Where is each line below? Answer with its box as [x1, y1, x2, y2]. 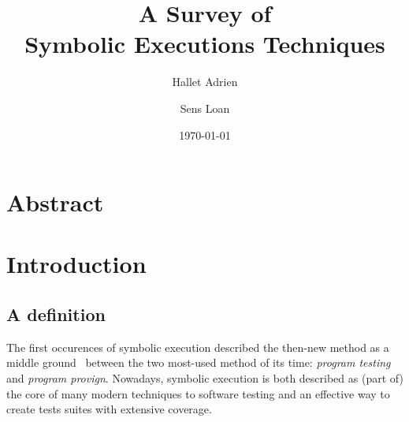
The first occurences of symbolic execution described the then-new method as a [6, 338, 389, 355]
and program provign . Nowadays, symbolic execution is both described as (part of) [6, 370, 403, 387]
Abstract [6, 186, 104, 218]
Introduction [6, 248, 147, 280]
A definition [6, 302, 106, 327]
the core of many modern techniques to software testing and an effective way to [6, 385, 390, 401]
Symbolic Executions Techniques [24, 28, 385, 60]
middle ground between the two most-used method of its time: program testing [6, 354, 391, 371]
